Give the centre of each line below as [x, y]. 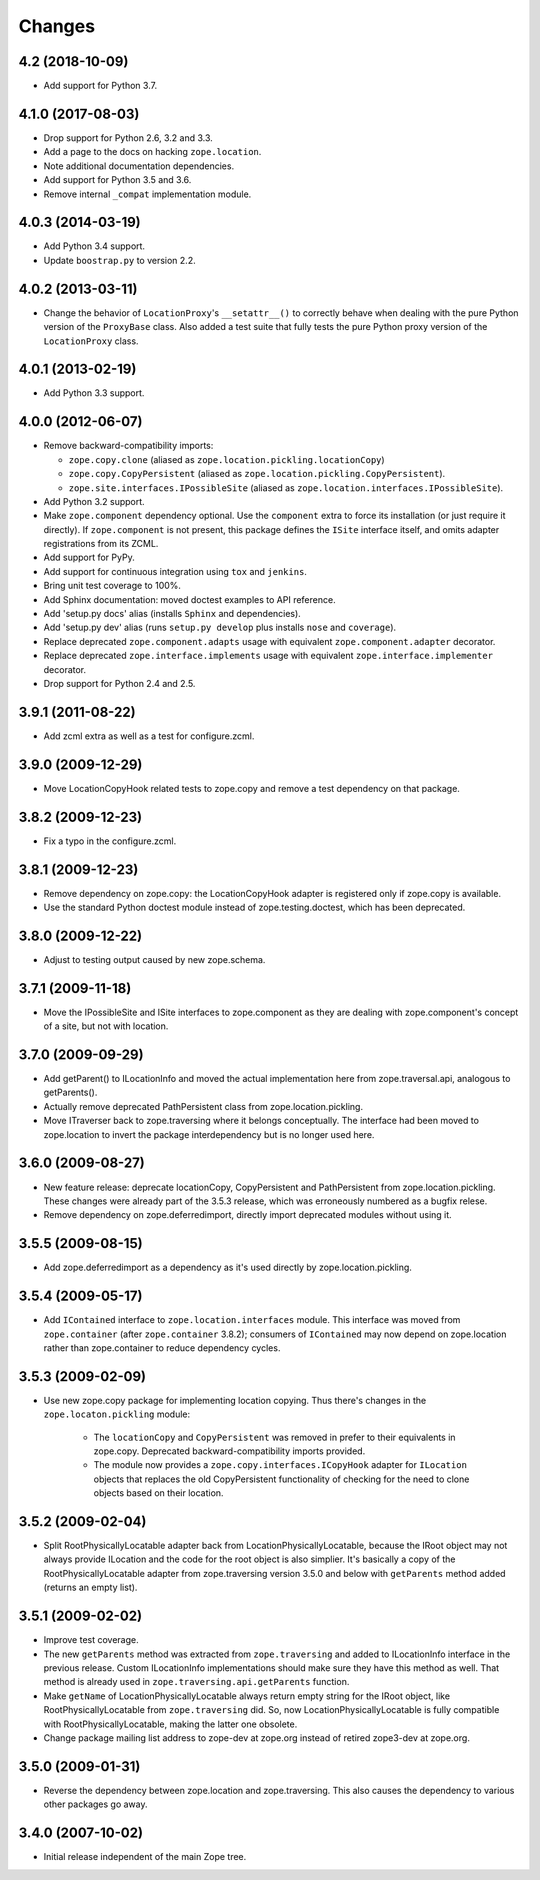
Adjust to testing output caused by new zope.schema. [154, 959]
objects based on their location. [158, 1493]
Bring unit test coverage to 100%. [112, 586]
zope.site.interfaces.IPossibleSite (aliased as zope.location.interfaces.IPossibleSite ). [286, 487]
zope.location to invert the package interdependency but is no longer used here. [209, 1134]
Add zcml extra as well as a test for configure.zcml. [149, 736]
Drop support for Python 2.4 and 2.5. [119, 683]
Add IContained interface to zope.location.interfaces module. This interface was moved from [252, 1320]
